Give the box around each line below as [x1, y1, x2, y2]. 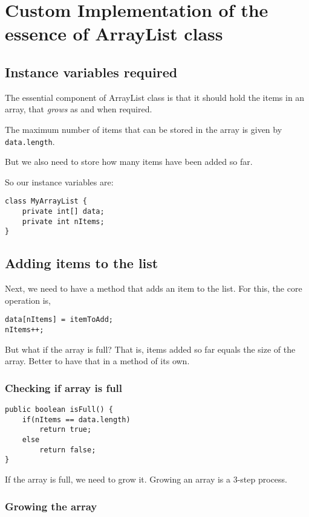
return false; [39, 445, 96, 454]
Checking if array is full [5, 380, 123, 395]
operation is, [5, 294, 51, 306]
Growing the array [5, 498, 97, 513]
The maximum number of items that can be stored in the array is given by [5, 123, 282, 135]
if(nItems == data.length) [22, 415, 131, 424]
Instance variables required [5, 62, 178, 81]
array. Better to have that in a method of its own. [5, 355, 190, 367]
